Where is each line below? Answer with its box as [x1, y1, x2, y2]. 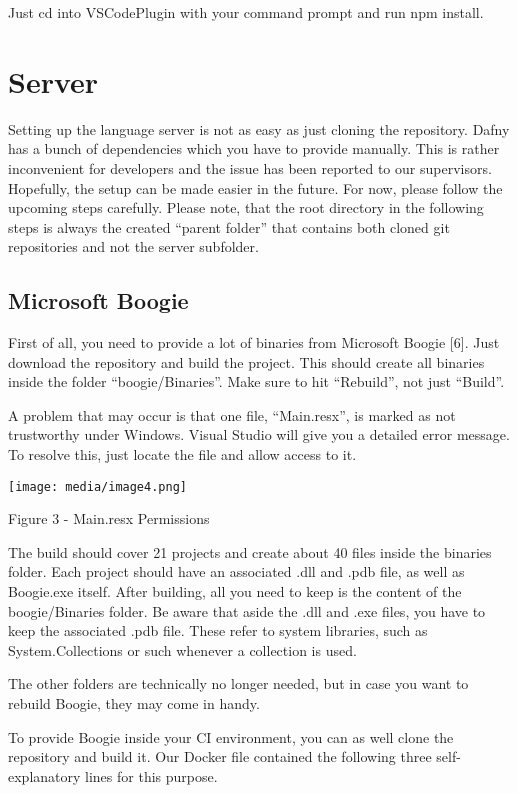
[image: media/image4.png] [8, 479, 187, 494]
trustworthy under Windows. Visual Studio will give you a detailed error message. [8, 424, 510, 445]
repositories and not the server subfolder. [8, 236, 259, 257]
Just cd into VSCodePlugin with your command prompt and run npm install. [8, 2, 484, 22]
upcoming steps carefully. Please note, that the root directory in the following [8, 197, 484, 218]
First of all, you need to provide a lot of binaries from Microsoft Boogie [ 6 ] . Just [8, 332, 500, 353]
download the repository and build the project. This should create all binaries [8, 351, 485, 372]
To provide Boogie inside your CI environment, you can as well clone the [8, 726, 454, 747]
